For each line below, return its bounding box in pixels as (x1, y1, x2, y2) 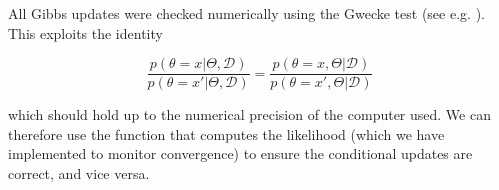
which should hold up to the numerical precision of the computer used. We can (8, 104, 491, 125)
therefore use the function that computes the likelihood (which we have (8, 123, 445, 144)
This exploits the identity (8, 22, 163, 43)
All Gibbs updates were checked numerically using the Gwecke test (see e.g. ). (8, 3, 485, 23)
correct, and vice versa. (8, 163, 150, 184)
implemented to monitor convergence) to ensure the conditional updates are (8, 143, 473, 164)
